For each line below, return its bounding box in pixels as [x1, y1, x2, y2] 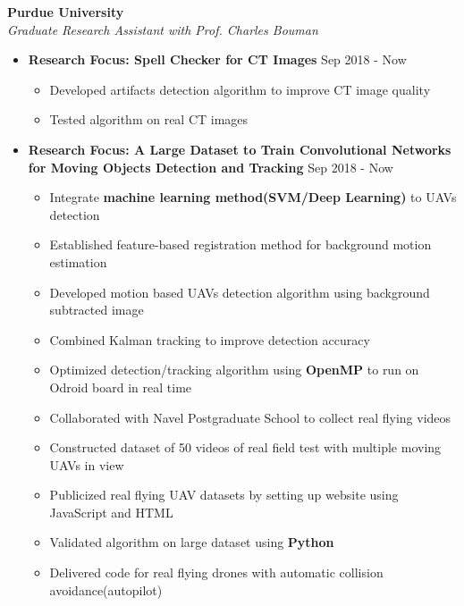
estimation [49, 252, 107, 271]
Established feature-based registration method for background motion [49, 235, 432, 254]
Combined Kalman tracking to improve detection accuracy [49, 330, 370, 349]
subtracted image [49, 300, 144, 319]
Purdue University [7, 3, 124, 21]
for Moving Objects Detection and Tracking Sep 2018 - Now [28, 157, 393, 176]
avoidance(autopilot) [49, 580, 163, 599]
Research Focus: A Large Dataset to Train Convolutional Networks [28, 139, 451, 158]
